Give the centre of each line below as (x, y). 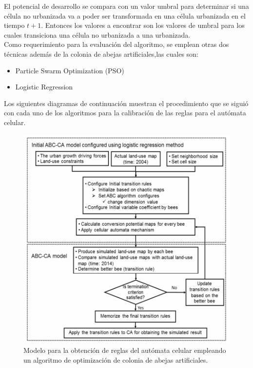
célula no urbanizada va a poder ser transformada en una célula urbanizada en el (125, 15)
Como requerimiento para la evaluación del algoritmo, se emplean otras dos (117, 44)
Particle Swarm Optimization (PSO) (70, 70)
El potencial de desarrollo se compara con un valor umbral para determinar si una (126, 6)
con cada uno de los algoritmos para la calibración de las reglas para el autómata (125, 113)
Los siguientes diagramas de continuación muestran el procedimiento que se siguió (126, 103)
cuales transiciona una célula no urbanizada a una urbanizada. (97, 34)
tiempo (14, 25)
